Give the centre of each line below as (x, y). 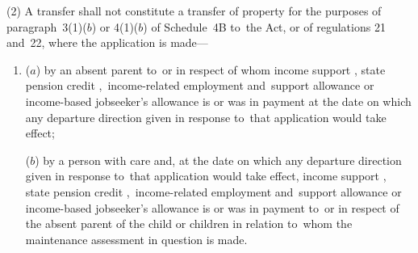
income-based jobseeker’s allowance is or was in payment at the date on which (218, 101)
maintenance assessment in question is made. (136, 239)
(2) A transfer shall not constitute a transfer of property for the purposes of (194, 11)
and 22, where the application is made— (107, 42)
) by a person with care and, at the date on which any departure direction (218, 160)
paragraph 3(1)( (47, 26)
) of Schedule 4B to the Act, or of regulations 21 (264, 26)
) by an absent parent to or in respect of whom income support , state (211, 69)
